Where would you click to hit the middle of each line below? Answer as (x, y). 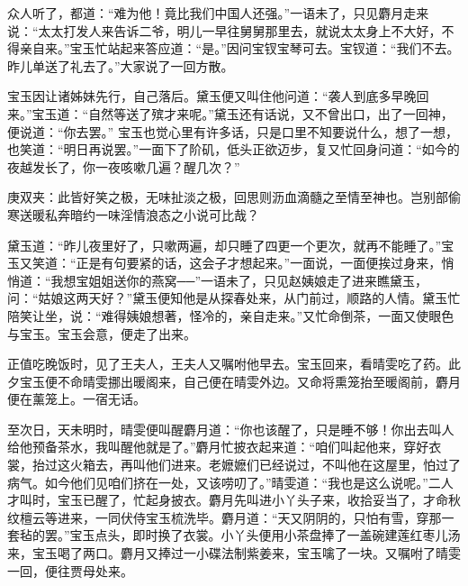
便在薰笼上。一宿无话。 (76, 399)
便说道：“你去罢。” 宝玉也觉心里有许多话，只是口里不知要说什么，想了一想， (233, 131)
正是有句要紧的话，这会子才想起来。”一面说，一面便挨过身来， (259, 263)
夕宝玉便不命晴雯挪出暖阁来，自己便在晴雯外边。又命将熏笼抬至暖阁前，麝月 (234, 381)
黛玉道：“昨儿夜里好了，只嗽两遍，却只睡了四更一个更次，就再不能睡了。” (225, 245)
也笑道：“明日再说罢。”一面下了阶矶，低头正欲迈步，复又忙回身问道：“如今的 (234, 149)
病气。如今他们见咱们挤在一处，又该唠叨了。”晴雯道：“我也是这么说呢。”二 (224, 482)
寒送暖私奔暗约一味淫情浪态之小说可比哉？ (133, 214)
